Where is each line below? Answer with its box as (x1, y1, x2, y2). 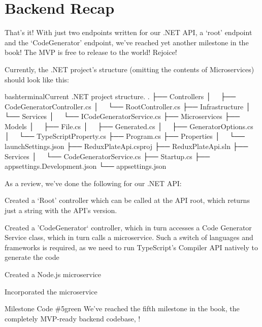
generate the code (5, 252, 59, 262)
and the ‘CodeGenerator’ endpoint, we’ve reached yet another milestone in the (5, 37, 249, 47)
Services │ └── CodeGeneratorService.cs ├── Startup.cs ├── (5, 151, 210, 161)
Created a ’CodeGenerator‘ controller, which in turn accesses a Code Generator (5, 222, 252, 232)
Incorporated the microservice (5, 286, 97, 296)
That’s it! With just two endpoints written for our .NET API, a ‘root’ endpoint (5, 27, 252, 38)
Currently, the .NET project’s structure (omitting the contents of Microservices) (5, 64, 254, 74)
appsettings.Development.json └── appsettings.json (5, 161, 167, 171)
